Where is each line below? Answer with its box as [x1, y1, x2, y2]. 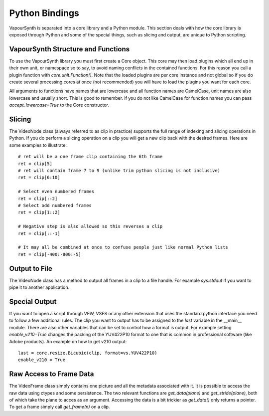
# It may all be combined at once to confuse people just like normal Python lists [18, 244, 229, 250]
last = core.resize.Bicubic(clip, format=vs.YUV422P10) [18, 350, 157, 356]
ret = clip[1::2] [18, 209, 60, 215]
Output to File [9, 264, 52, 273]
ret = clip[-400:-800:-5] [18, 251, 82, 257]
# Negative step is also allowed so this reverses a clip [18, 223, 163, 229]
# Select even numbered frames [18, 189, 95, 195]
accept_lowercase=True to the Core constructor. [9, 102, 109, 108]
